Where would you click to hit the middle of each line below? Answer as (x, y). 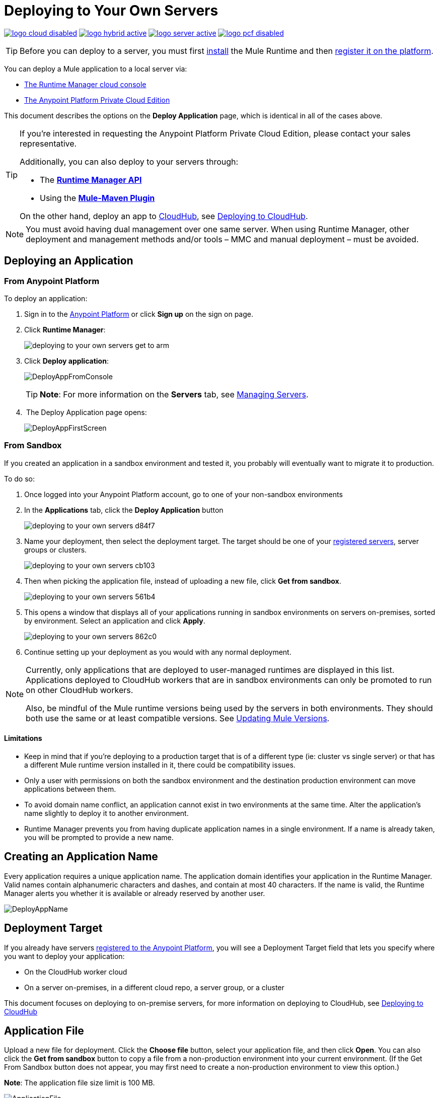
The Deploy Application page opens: (86, 412)
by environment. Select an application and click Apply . (115, 621)
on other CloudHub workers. (80, 690)
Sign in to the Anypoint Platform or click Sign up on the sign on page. (139, 314)
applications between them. (70, 789)
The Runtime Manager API (91, 180)
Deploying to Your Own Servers (111, 11)
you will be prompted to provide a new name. (99, 837)
